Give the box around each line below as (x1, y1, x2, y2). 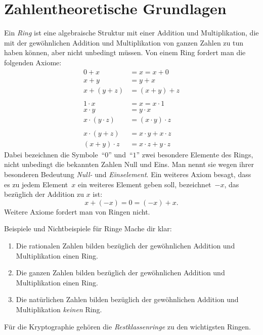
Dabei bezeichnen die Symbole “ (4, 149, 105, 159)
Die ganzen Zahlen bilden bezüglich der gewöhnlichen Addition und (16, 267, 225, 278)
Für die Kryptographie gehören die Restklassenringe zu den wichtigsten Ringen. (4, 321, 251, 331)
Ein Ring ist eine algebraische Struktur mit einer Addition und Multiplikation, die (4, 27, 259, 38)
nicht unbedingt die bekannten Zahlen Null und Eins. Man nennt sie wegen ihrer (4, 159, 254, 170)
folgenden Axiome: (4, 57, 62, 67)
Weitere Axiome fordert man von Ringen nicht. (4, 206, 150, 217)
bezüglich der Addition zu (4, 189, 84, 199)
